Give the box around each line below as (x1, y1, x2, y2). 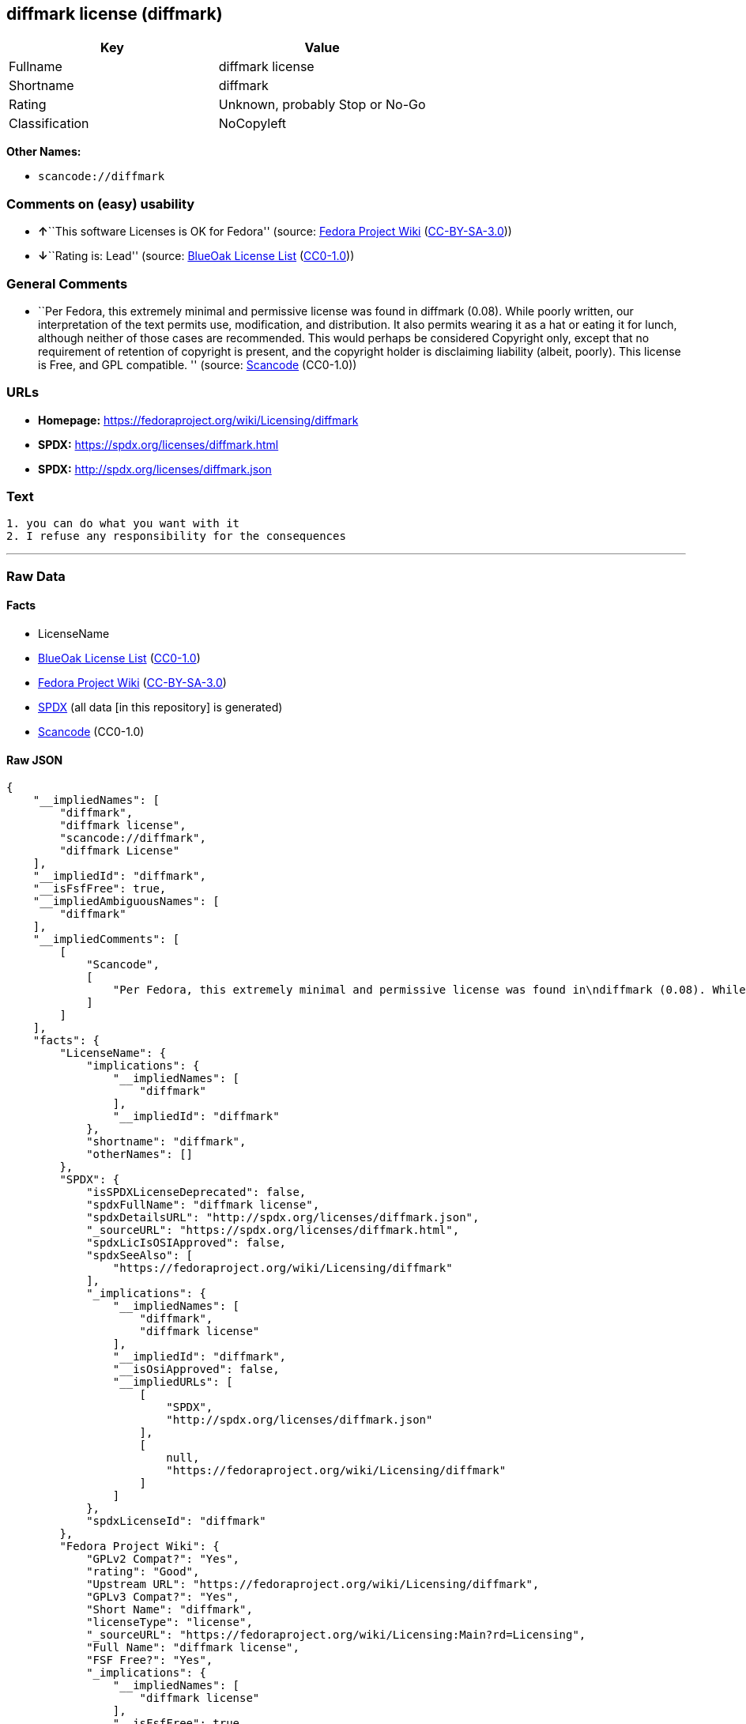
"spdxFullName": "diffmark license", (86, 1198, 320, 1212)
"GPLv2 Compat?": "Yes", (86, 1552, 240, 1566)
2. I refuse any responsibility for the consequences (6, 530, 346, 543)
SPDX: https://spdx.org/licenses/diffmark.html (38, 437, 279, 451)
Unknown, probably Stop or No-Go (218, 96, 426, 113)
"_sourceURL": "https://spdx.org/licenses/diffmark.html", (86, 1224, 460, 1237)
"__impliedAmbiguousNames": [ (32, 895, 220, 908)
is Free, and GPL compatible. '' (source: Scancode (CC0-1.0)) (38, 357, 357, 372)
